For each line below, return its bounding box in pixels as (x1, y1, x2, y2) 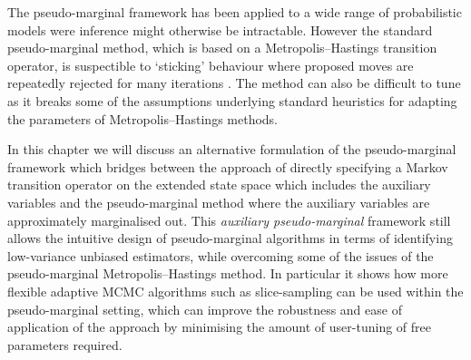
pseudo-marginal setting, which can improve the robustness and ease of (7, 299, 402, 318)
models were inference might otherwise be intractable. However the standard (7, 20, 433, 39)
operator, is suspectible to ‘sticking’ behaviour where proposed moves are (7, 55, 414, 74)
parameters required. (7, 335, 123, 354)
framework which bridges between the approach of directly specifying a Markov (7, 157, 448, 176)
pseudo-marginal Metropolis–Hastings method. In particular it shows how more (7, 264, 448, 283)
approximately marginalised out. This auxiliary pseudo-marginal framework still (7, 210, 451, 229)
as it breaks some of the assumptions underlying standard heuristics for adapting (7, 91, 457, 110)
